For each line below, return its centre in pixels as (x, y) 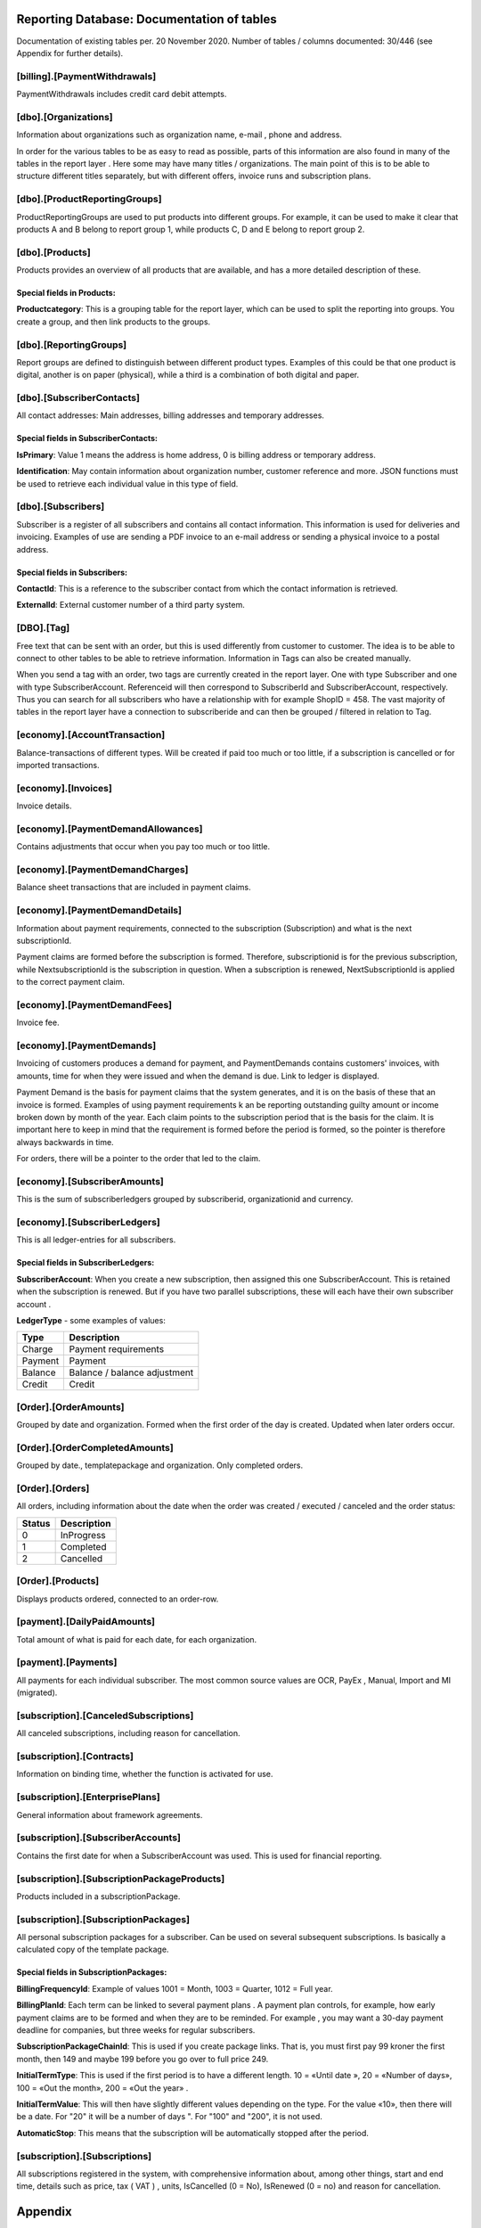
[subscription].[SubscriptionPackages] (103, 1919)
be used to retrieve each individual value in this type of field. (127, 483)
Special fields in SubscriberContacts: (87, 438)
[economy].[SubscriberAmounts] (90, 1181)
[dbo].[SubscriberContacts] (78, 398)
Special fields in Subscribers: (72, 572)
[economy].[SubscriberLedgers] (88, 1223)
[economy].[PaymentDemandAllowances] (110, 829)
